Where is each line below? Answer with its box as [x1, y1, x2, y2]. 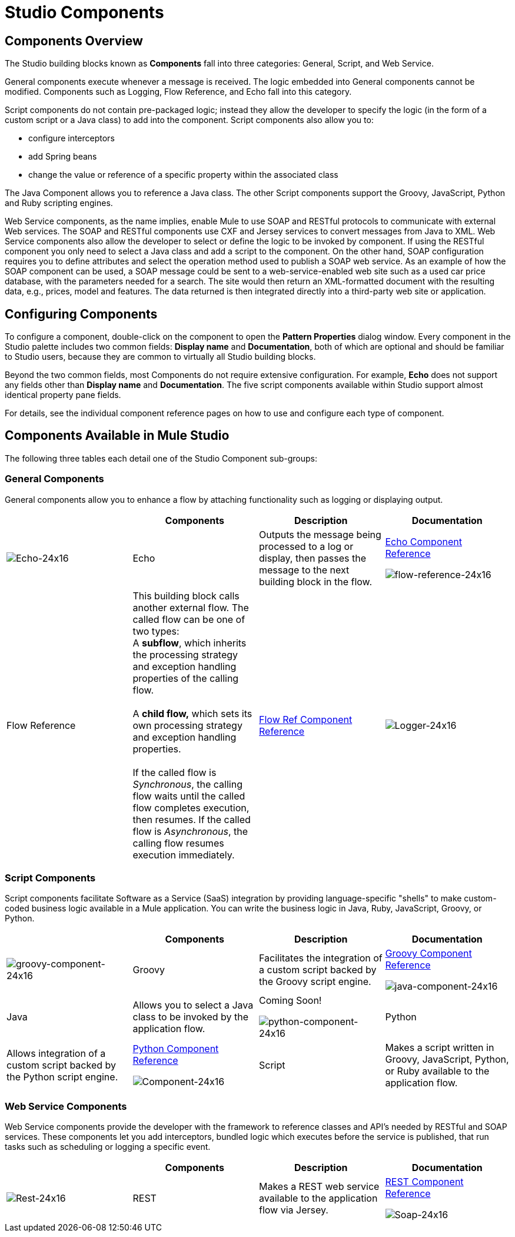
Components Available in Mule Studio [5, 428, 230, 443]
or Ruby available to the [385, 1065, 490, 1077]
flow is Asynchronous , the [132, 825, 248, 837]
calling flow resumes [132, 837, 224, 849]
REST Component [385, 1176, 464, 1188]
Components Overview [5, 33, 143, 48]
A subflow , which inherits [132, 636, 247, 649]
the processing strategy [132, 648, 238, 661]
